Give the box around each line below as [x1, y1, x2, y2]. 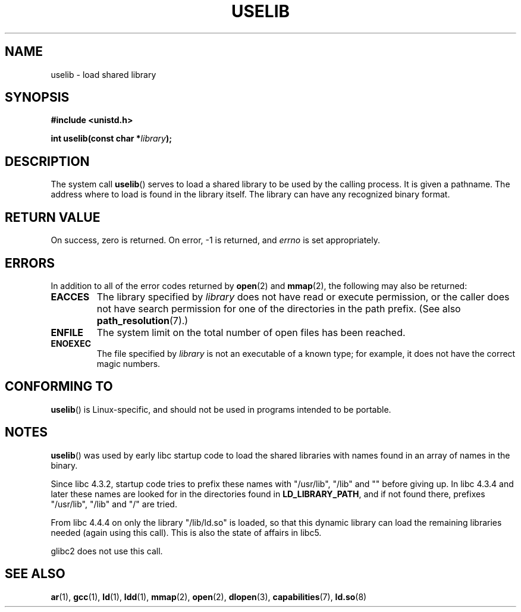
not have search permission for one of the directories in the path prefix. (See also [96, 302, 461, 315]
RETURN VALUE [5, 209, 101, 225]
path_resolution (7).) [96, 314, 189, 327]
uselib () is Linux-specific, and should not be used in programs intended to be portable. [51, 404, 391, 415]
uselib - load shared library [51, 69, 156, 80]
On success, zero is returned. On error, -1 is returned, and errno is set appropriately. [51, 235, 380, 246]
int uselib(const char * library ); [51, 133, 172, 144]
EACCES [51, 290, 90, 303]
